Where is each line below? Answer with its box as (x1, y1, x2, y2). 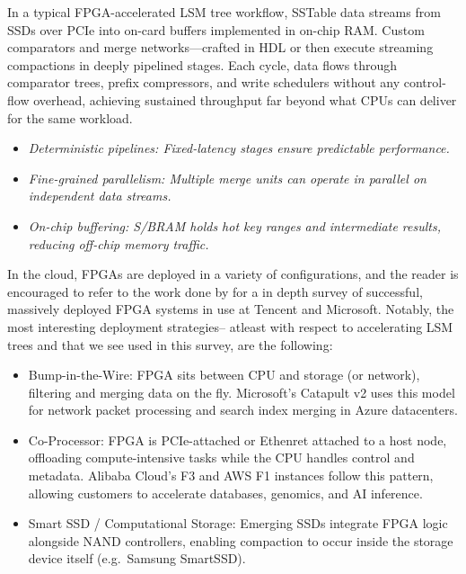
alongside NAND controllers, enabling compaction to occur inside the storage (28, 531, 453, 550)
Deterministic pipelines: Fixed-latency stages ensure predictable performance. (28, 139, 450, 157)
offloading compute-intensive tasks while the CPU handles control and (28, 448, 415, 467)
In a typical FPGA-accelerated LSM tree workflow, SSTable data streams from (7, 3, 441, 21)
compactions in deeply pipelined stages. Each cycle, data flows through (7, 55, 398, 74)
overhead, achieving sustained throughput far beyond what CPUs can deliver (33, 90, 457, 109)
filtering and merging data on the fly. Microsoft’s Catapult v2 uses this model (28, 382, 455, 401)
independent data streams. (28, 186, 171, 205)
